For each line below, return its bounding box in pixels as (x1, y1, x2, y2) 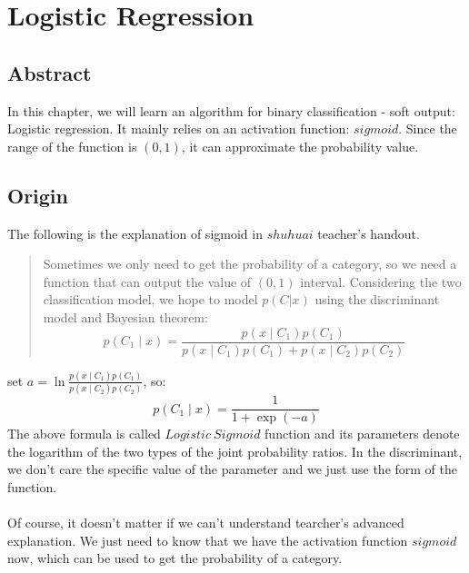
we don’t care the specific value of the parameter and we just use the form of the (7, 459, 457, 479)
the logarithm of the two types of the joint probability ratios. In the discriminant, (7, 441, 463, 460)
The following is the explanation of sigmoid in (7, 223, 263, 242)
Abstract (7, 58, 92, 86)
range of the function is (7, 136, 137, 155)
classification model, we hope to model (43, 290, 258, 309)
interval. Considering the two (300, 272, 462, 291)
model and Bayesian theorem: (43, 307, 208, 326)
